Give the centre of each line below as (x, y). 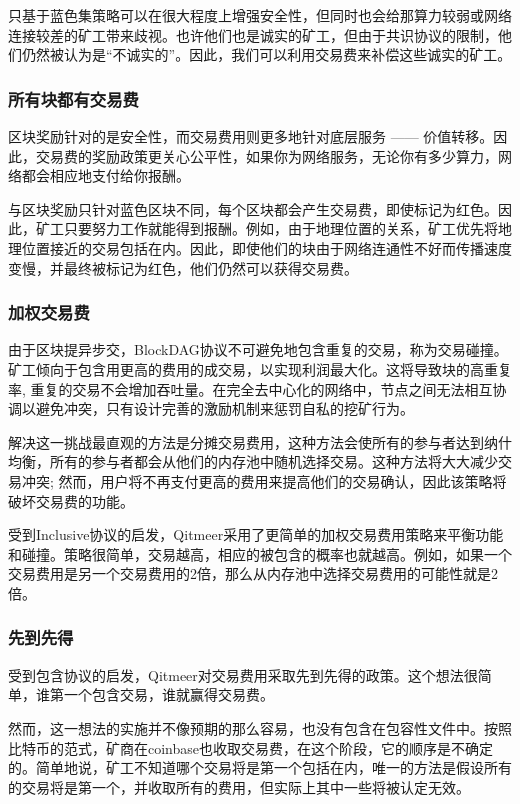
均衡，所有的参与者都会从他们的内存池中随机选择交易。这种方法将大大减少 (253, 461)
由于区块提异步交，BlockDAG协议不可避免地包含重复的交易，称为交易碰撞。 (258, 349)
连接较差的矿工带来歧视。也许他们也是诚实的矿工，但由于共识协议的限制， (253, 34)
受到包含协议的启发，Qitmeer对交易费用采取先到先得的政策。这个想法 (236, 674)
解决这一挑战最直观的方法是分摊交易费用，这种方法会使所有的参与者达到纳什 (260, 441)
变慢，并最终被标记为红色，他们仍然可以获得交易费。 (183, 267)
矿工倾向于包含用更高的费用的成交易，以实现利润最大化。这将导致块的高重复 (260, 368)
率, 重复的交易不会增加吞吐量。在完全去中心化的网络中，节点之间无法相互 (250, 388)
